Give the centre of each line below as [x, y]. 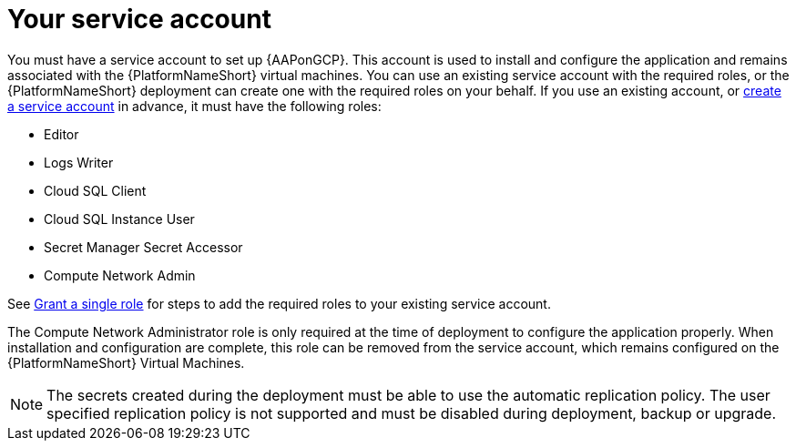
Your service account [139, 19]
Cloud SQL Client [95, 190]
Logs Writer [79, 162]
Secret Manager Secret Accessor [143, 247]
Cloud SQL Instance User [119, 219]
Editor [61, 134]
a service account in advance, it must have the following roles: [194, 106]
